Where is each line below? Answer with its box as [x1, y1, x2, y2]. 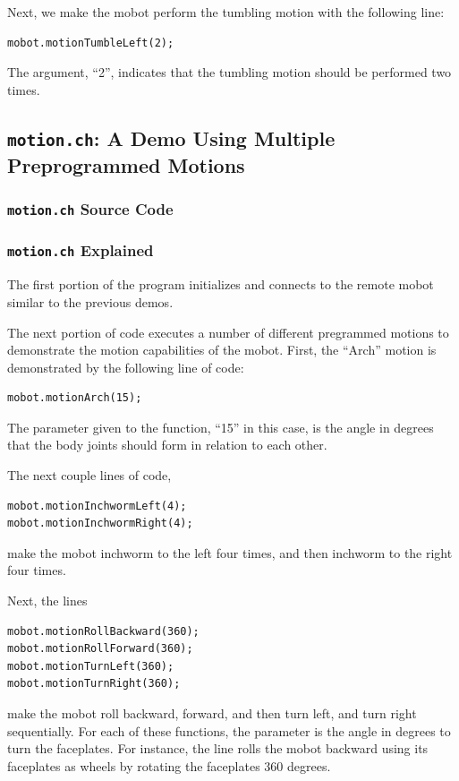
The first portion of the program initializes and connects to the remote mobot [7, 275, 434, 294]
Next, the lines [7, 591, 88, 610]
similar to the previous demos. [7, 292, 174, 311]
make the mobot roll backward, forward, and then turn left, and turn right [7, 704, 417, 722]
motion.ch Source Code [7, 198, 174, 220]
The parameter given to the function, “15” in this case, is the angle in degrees [7, 417, 434, 436]
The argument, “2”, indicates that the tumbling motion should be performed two [7, 63, 452, 82]
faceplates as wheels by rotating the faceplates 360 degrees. [7, 756, 331, 775]
